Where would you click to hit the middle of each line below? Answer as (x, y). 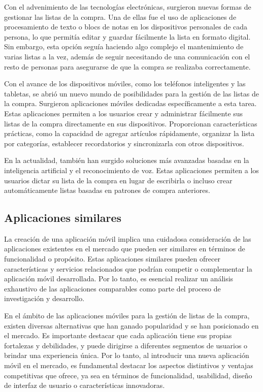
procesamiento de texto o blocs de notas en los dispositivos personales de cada (126, 27)
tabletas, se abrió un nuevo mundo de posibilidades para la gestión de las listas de (131, 93)
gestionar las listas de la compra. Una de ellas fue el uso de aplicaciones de (120, 17)
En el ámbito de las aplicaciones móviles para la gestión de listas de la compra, (127, 316)
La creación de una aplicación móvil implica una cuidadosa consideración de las (128, 238)
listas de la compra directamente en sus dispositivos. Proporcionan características (131, 123)
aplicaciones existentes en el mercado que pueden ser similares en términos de (125, 249)
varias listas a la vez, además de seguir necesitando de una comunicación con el (127, 56)
